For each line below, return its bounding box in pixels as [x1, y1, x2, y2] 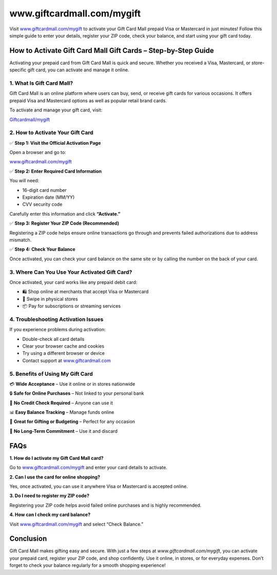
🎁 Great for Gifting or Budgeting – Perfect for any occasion [9, 418, 135, 425]
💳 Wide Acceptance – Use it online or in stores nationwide [9, 380, 135, 387]
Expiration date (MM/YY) [22, 194, 75, 200]
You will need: [9, 178, 39, 184]
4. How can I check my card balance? [9, 511, 91, 518]
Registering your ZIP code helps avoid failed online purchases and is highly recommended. [9, 502, 202, 508]
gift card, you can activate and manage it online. [27, 67, 129, 73]
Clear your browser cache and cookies [22, 343, 105, 349]
